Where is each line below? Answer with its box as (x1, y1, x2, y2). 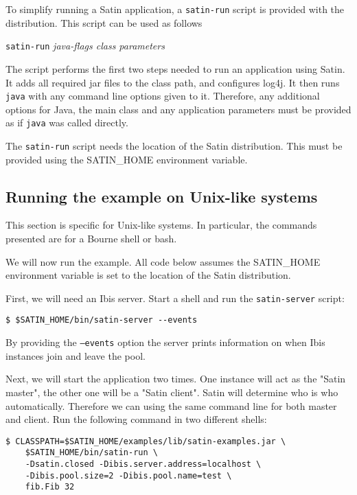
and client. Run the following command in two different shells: (5, 412, 267, 426)
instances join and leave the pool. (5, 348, 146, 362)
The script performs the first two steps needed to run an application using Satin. (5, 61, 345, 76)
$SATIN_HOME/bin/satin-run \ (25, 448, 158, 458)
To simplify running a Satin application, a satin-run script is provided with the (5, 2, 345, 16)
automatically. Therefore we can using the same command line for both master (5, 398, 337, 413)
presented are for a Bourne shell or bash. (5, 231, 177, 246)
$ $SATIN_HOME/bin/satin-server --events (5, 315, 198, 325)
